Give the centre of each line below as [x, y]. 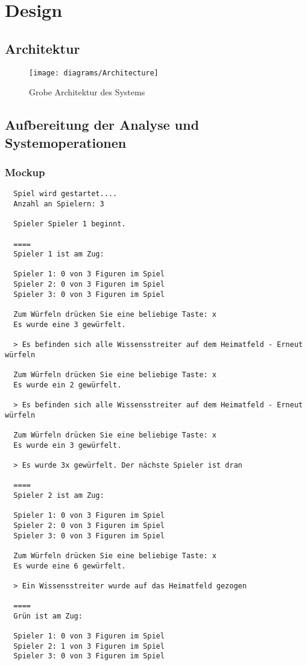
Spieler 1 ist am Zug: [59, 254]
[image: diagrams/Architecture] [94, 73]
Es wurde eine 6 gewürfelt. [70, 566]
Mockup [25, 172]
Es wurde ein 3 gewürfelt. [68, 445]
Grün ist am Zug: [48, 616]
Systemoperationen [66, 142]
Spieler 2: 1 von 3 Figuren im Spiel [89, 646]
